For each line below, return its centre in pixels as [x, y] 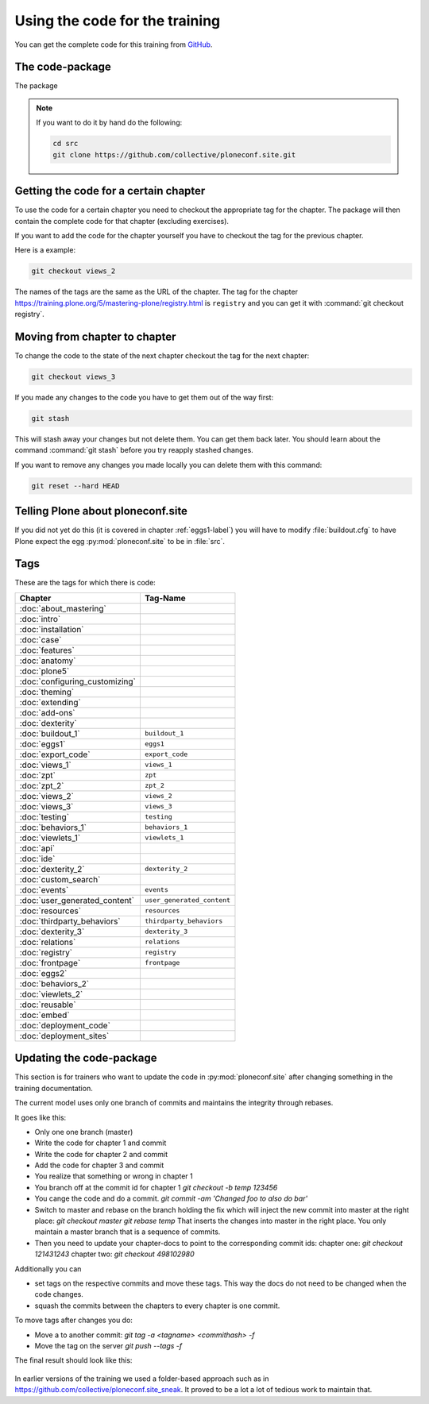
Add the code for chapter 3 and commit [99, 1165]
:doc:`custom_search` [60, 879]
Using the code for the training [118, 21]
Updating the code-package [86, 1058]
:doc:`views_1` [45, 765]
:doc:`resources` [50, 911]
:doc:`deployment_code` [65, 1025]
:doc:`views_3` [46, 806]
